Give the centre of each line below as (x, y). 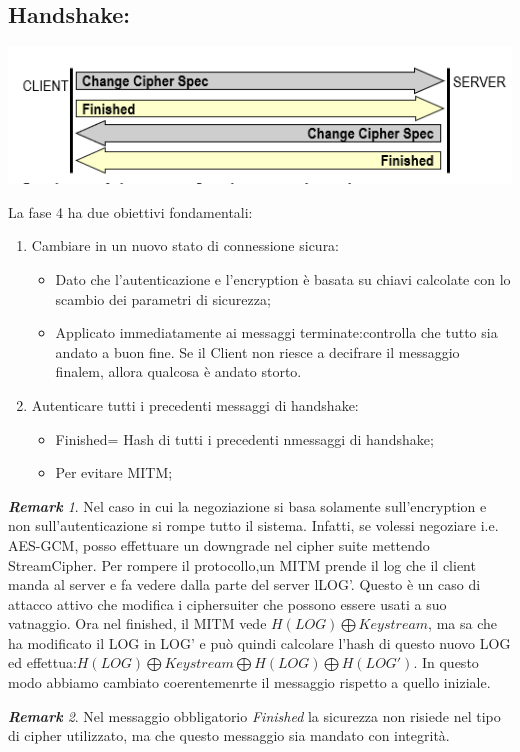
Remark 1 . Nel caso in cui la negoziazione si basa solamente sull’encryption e (247, 505)
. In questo (446, 662)
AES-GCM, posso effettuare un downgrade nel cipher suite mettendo (219, 544)
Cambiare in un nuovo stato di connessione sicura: (185, 245)
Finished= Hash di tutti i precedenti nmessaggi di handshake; (244, 438)
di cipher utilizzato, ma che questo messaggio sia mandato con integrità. (229, 735)
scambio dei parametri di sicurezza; (163, 298)
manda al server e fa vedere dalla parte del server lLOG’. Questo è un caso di (244, 584)
